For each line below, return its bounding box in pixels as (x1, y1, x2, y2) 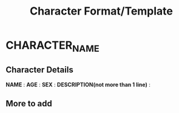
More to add (5, 98, 52, 109)
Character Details (5, 65, 73, 75)
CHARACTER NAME (5, 38, 100, 54)
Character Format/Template (29, 4, 174, 18)
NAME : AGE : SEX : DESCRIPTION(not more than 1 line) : (5, 81, 151, 88)
